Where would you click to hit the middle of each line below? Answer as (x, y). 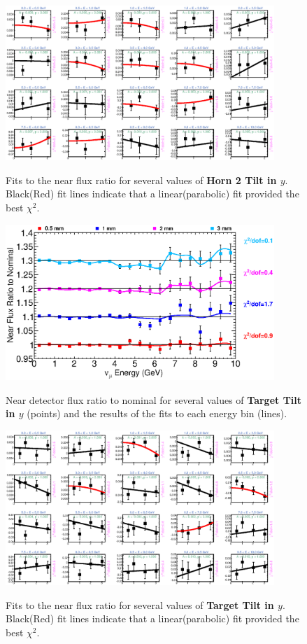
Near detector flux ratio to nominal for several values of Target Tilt (154, 399)
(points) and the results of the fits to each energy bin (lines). (157, 413)
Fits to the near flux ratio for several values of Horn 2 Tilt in (141, 180)
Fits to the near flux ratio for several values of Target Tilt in (140, 604)
